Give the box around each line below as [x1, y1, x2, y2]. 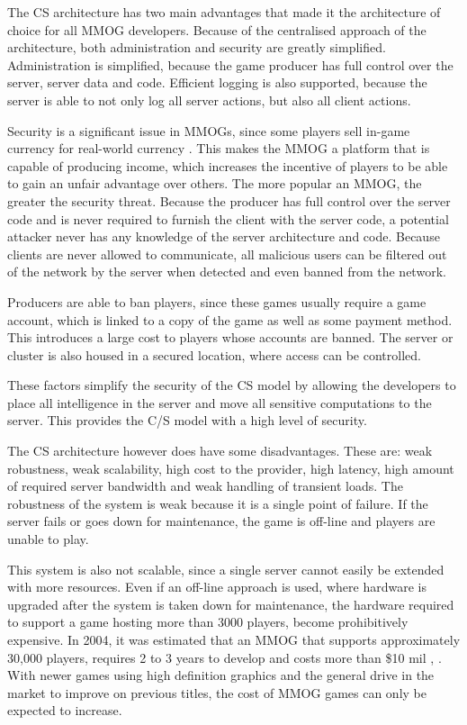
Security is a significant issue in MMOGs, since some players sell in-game [7, 121, 410, 140]
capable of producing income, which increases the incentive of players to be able [7, 156, 448, 175]
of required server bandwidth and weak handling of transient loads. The [7, 476, 403, 495]
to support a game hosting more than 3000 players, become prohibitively [7, 612, 409, 631]
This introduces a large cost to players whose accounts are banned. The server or [7, 328, 454, 347]
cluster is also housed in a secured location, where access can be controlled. [7, 345, 421, 364]
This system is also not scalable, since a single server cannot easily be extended [7, 559, 445, 578]
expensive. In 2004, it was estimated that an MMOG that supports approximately [7, 630, 461, 648]
